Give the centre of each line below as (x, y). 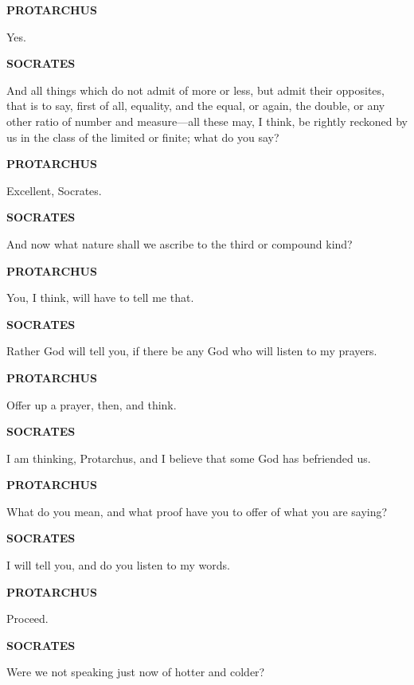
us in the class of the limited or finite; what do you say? (143, 137)
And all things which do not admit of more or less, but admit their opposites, (195, 90)
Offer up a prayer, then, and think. (92, 404)
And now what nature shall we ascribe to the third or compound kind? (180, 243)
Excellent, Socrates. (54, 190)
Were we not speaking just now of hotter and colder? (136, 672)
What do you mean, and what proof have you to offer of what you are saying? (197, 511)
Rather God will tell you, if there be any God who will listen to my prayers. (192, 351)
